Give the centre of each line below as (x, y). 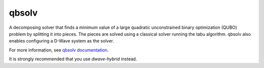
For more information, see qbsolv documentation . (59, 50)
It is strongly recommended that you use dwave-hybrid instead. (73, 59)
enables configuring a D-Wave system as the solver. (62, 41)
